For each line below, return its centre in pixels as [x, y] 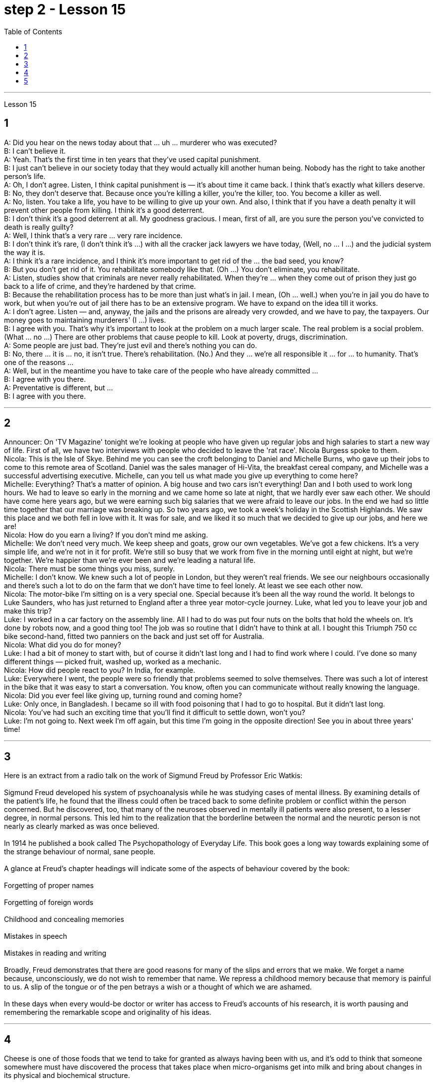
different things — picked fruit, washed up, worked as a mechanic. [113, 662]
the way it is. [25, 252]
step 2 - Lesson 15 [65, 9]
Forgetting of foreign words [49, 902]
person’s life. [25, 176]
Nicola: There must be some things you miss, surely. [90, 569]
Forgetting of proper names [49, 886]
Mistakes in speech [36, 936]
